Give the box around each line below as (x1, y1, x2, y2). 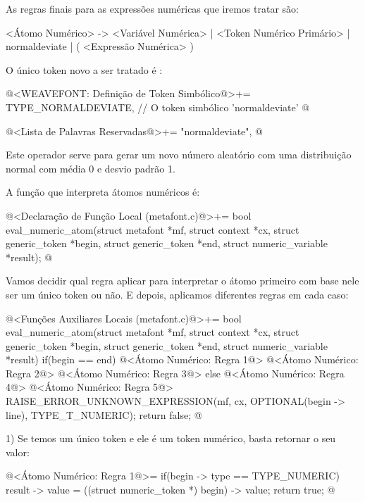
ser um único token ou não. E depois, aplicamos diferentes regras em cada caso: (6, 287, 349, 301)
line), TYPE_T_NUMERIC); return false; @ (6, 407, 202, 422)
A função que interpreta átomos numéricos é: (6, 184, 200, 199)
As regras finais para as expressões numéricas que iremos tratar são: (6, 1, 299, 15)
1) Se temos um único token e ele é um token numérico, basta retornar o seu (6, 431, 336, 446)
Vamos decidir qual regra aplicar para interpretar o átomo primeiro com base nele (6, 273, 359, 288)
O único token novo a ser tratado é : (6, 62, 163, 77)
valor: (6, 444, 30, 459)
